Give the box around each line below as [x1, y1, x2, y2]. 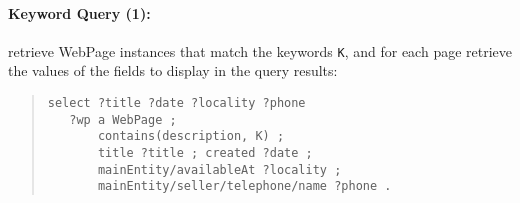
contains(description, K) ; [97, 129, 285, 144]
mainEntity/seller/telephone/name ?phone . [97, 179, 392, 194]
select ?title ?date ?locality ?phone [47, 96, 306, 111]
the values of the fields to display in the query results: [8, 60, 338, 81]
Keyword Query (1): [8, 2, 151, 23]
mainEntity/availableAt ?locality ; [97, 162, 342, 177]
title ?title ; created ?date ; [97, 146, 313, 161]
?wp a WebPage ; [69, 112, 177, 127]
